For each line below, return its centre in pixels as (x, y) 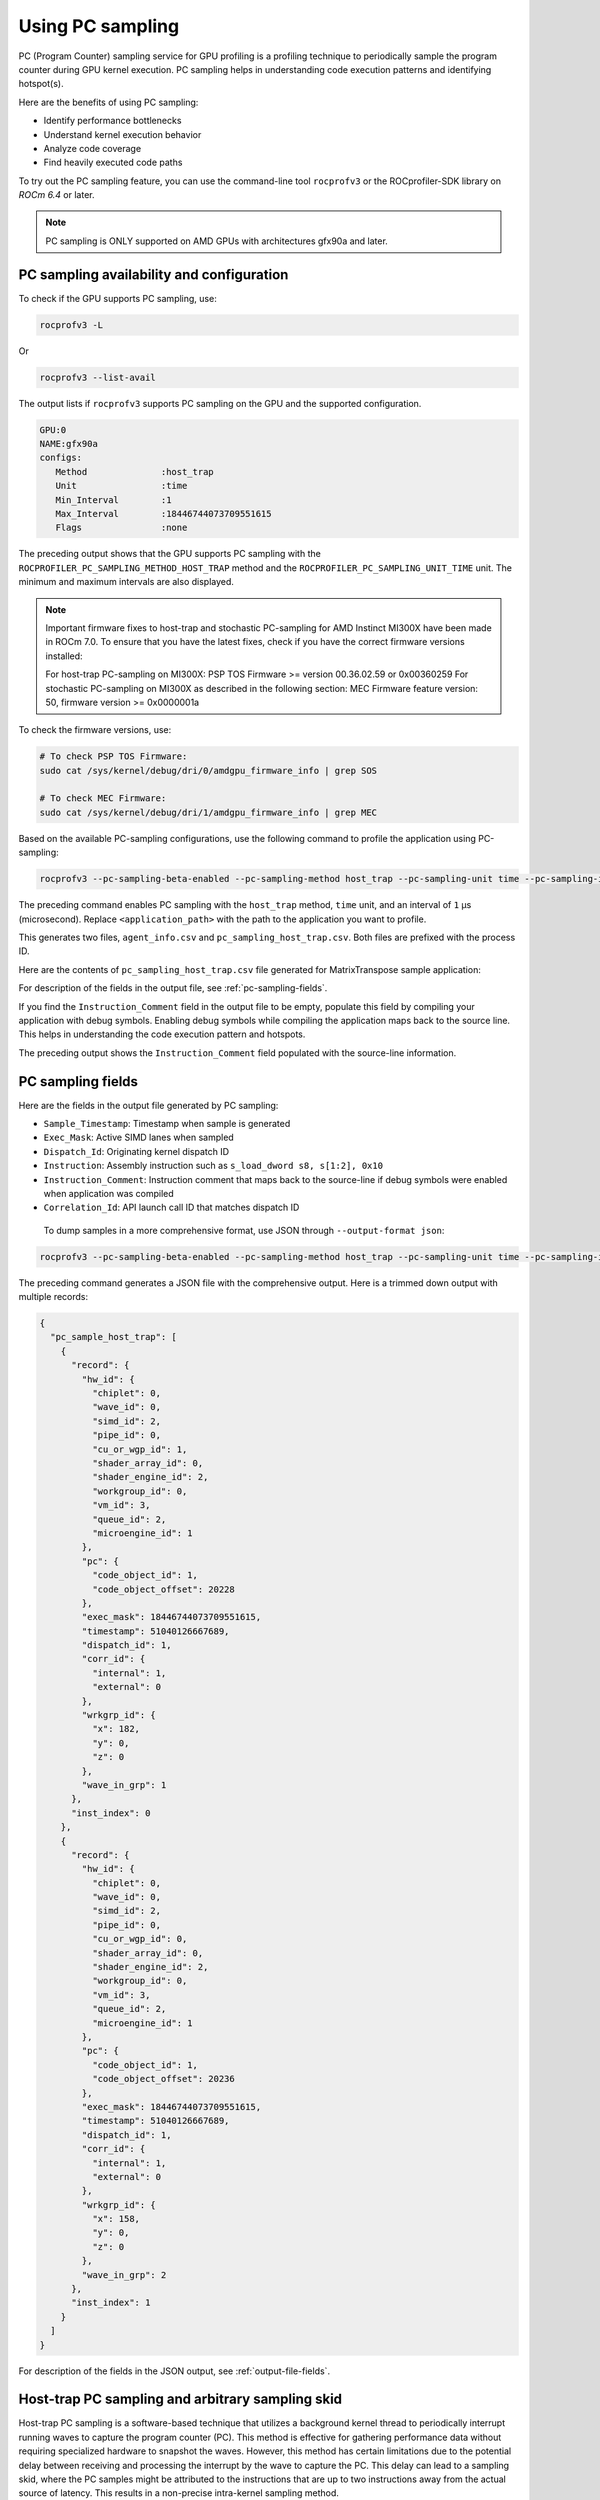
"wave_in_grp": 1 (124, 1784)
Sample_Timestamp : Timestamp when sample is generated (167, 1123)
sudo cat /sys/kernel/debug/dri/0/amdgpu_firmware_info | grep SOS (208, 770)
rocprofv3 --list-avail (98, 377)
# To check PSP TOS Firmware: (113, 756)
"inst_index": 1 (111, 2303)
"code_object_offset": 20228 (163, 1589)
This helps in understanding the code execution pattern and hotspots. (162, 1034)
